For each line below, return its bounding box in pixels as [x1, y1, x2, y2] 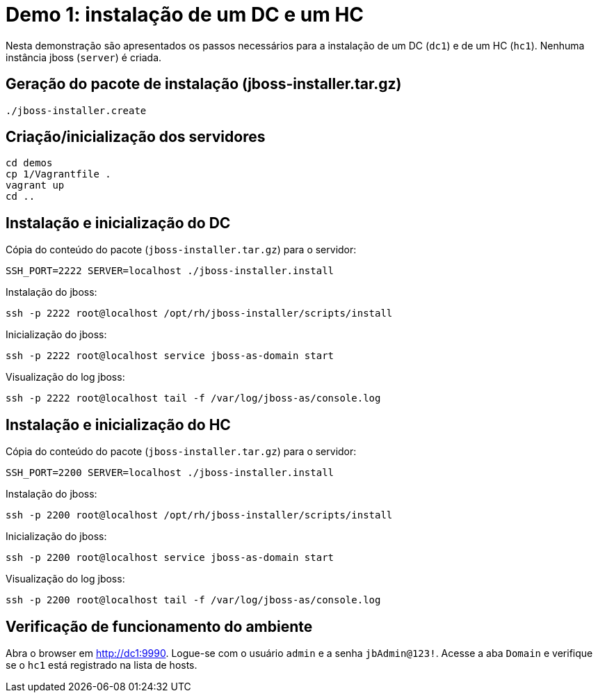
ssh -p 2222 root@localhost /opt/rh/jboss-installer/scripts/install [6, 308, 393, 319]
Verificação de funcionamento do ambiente [6, 617, 313, 635]
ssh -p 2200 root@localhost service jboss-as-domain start [6, 552, 334, 564]
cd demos [6, 157, 53, 169]
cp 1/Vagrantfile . [6, 168, 111, 180]
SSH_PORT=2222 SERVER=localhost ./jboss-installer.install [6, 265, 334, 277]
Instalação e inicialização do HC [6, 415, 231, 434]
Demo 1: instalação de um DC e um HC [6, 3, 364, 26]
